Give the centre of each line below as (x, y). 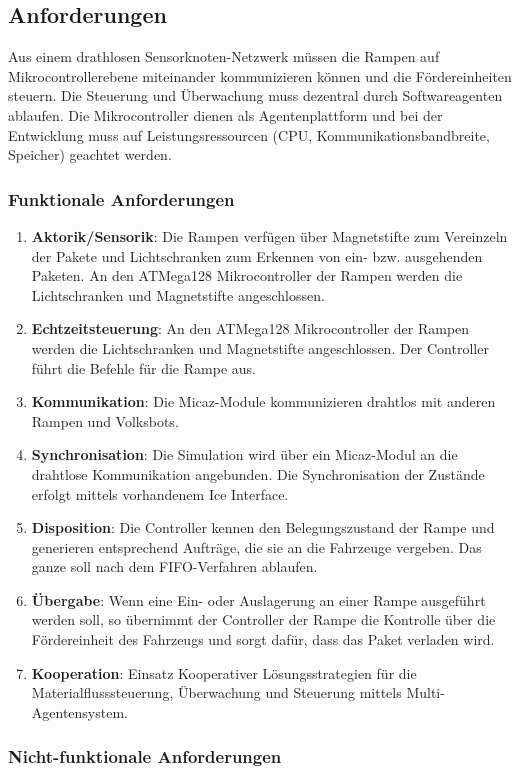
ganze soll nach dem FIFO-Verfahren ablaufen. (174, 566)
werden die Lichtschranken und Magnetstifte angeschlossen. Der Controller (260, 347)
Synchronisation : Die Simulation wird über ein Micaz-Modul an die (244, 454)
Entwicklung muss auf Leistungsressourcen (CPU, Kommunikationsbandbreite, (249, 134)
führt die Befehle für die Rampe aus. (143, 367)
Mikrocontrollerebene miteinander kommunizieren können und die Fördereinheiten (260, 75)
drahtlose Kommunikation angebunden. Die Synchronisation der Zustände (258, 473)
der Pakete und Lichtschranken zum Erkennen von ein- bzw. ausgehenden (257, 255)
